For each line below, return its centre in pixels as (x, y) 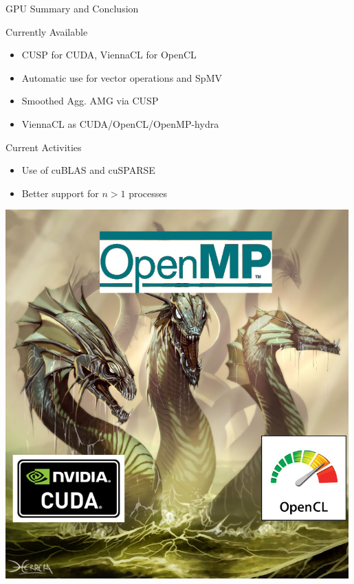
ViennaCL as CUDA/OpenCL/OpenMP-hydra (120, 123)
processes (148, 193)
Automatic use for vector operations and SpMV (122, 77)
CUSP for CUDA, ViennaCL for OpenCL (109, 55)
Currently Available (47, 31)
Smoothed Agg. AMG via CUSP (90, 101)
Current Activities (44, 147)
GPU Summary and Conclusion (72, 8)
